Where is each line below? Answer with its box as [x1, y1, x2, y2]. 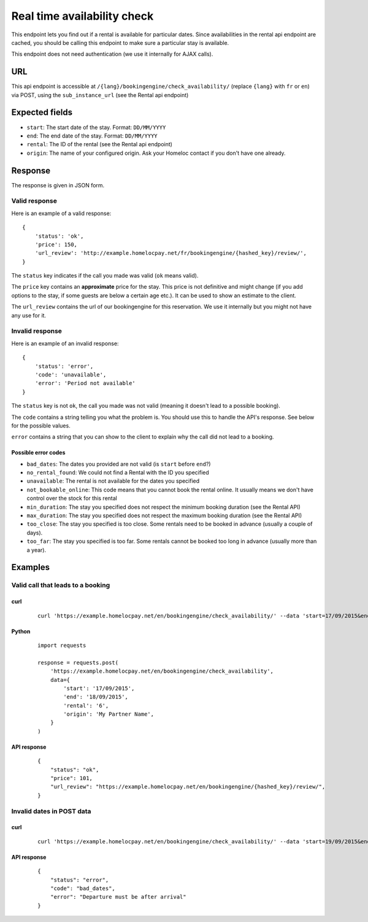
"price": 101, [50, 775, 93, 782]
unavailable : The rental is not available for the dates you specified [26, 477, 200, 485]
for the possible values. [11, 421, 71, 429]
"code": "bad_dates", [50, 885, 116, 892]
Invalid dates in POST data [11, 807, 91, 815]
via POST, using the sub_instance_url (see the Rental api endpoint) [11, 91, 189, 98]
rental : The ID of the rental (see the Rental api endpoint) [26, 141, 173, 148]
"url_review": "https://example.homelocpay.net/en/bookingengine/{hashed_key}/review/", [50, 783, 326, 791]
